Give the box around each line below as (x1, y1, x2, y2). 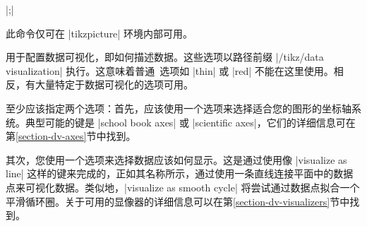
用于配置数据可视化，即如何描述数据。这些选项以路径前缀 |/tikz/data (6, 49, 324, 64)
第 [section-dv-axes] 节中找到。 (6, 129, 136, 143)
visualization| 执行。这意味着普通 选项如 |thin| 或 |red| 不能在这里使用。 (6, 63, 334, 78)
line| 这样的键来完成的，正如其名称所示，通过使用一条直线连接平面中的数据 (6, 166, 354, 181)
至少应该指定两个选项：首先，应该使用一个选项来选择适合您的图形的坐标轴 (6, 100, 351, 115)
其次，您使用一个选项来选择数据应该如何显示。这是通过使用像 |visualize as (6, 152, 347, 167)
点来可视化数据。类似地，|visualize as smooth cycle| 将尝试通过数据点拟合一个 (6, 179, 360, 194)
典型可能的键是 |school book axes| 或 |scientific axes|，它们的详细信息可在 (25, 114, 356, 129)
